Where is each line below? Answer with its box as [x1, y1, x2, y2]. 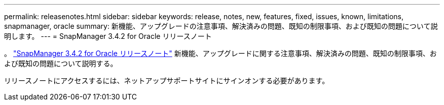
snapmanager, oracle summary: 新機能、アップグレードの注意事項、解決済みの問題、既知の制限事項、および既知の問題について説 [4, 22, 438, 30]
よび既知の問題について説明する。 [4, 59, 118, 68]
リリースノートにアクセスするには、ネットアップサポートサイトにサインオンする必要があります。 [4, 76, 329, 85]
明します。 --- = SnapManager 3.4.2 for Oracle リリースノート [4, 32, 212, 40]
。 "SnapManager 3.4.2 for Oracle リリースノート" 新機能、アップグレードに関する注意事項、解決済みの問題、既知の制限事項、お [4, 49, 437, 58]
